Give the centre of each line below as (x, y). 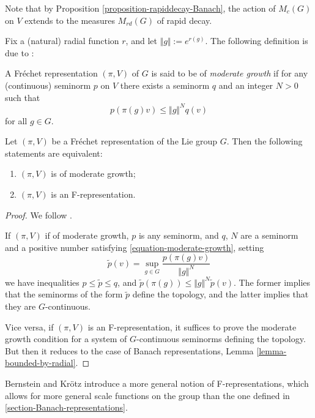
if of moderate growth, (87, 235)
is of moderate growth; (93, 174)
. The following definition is (257, 41)
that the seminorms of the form (64, 294)
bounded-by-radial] (40, 363)
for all (16, 120)
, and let (141, 41)
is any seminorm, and (179, 235)
